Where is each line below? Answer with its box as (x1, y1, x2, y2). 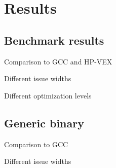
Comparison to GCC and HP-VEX (4, 56, 112, 66)
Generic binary (4, 115, 84, 130)
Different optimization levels (4, 90, 92, 100)
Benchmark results (4, 32, 104, 48)
